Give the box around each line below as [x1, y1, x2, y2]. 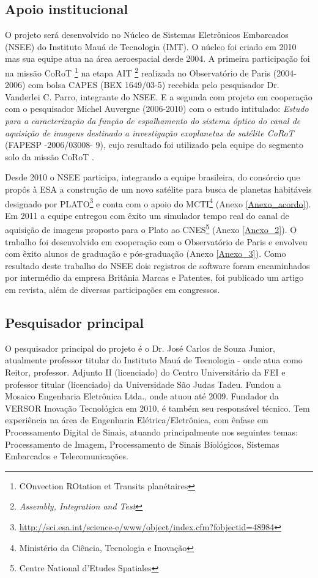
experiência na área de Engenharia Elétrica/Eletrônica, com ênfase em [5, 413, 268, 426]
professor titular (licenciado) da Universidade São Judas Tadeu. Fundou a [5, 377, 281, 390]
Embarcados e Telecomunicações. [5, 450, 128, 462]
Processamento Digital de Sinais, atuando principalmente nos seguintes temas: [5, 426, 298, 438]
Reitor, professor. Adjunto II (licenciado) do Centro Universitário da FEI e [5, 366, 286, 379]
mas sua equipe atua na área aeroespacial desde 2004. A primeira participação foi [5, 52, 310, 65]
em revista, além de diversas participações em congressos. [5, 283, 220, 296]
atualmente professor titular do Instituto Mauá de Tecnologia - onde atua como [5, 354, 303, 366]
